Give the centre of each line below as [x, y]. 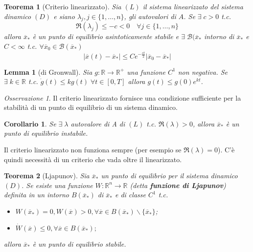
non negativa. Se [203, 72]
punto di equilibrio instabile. [46, 133]
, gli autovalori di [150, 16]
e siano [64, 16]
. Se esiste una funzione [57, 185]
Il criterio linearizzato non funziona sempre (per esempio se [93, 150]
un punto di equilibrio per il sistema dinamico [169, 176]
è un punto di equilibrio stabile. [79, 243]
